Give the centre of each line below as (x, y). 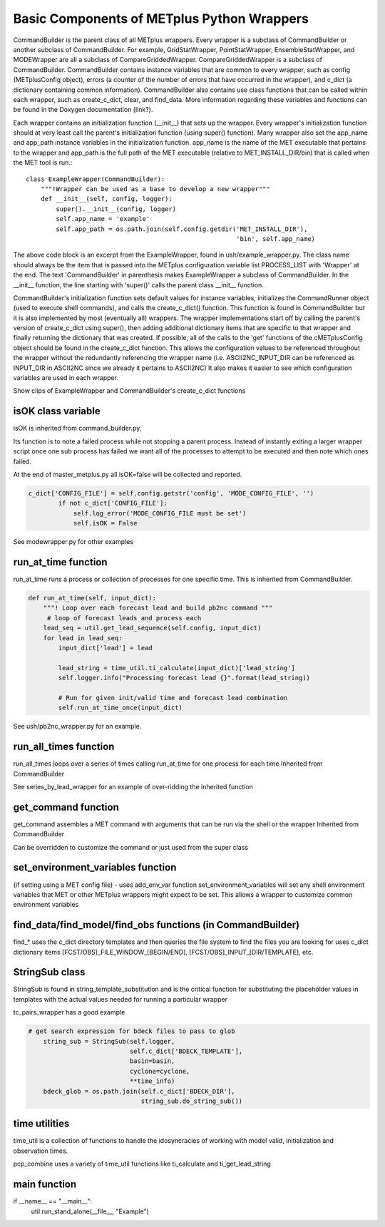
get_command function (66, 807)
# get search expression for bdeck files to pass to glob (132, 1031)
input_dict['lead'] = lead (105, 648)
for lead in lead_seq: (83, 638)
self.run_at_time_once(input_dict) (120, 708)
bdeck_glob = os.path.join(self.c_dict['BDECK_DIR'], (139, 1091)
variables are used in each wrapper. (66, 378)
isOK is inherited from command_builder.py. (77, 428)
